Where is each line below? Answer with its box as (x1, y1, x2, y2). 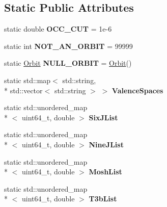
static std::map (4, 74, 51, 85)
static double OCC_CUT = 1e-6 (4, 23, 112, 34)
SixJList (89, 112, 118, 122)
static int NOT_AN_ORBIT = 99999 (4, 40, 133, 51)
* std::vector (4, 85, 43, 95)
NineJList (89, 139, 124, 149)
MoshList (89, 166, 122, 177)
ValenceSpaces (112, 85, 163, 95)
